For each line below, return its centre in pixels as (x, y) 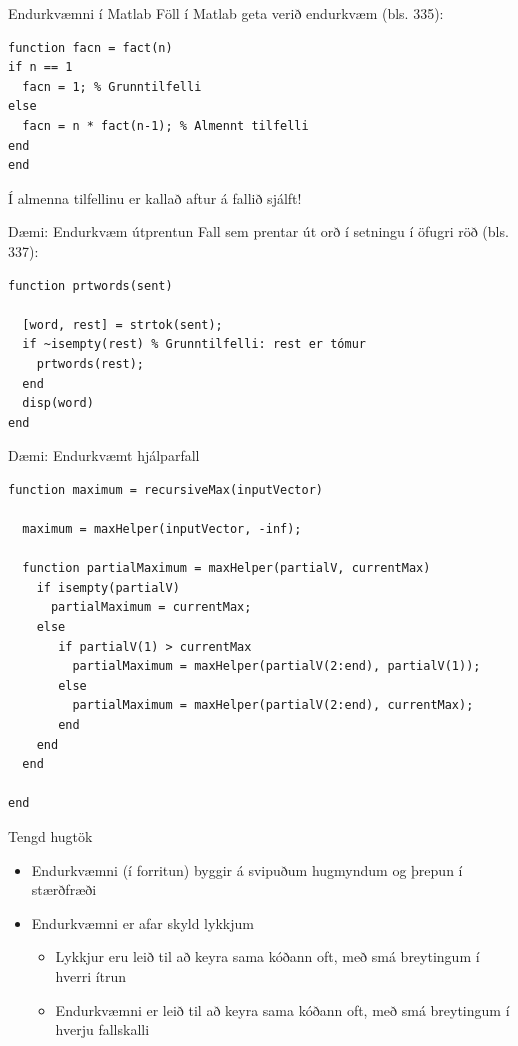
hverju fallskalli (102, 1029)
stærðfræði (64, 889)
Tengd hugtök (50, 835)
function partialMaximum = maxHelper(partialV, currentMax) (226, 568)
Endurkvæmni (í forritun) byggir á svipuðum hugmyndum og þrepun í (247, 869)
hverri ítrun (91, 975)
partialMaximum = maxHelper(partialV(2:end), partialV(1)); (276, 666)
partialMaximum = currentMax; (151, 607)
